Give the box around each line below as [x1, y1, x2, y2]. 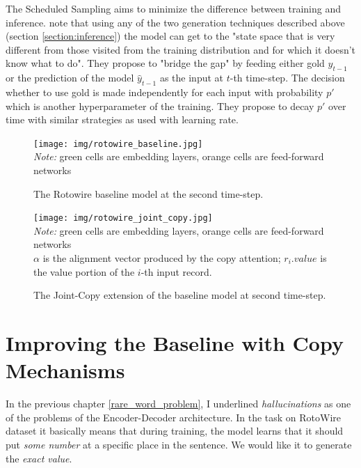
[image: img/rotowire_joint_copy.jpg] [33, 213, 213, 224]
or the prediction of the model [6, 70, 134, 85]
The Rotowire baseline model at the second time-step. [33, 186, 264, 201]
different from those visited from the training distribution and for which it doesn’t [6, 42, 356, 56]
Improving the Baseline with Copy [6, 329, 344, 357]
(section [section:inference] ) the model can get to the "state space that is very [6, 29, 335, 43]
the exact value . [6, 451, 72, 465]
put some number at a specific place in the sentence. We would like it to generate [6, 437, 352, 451]
